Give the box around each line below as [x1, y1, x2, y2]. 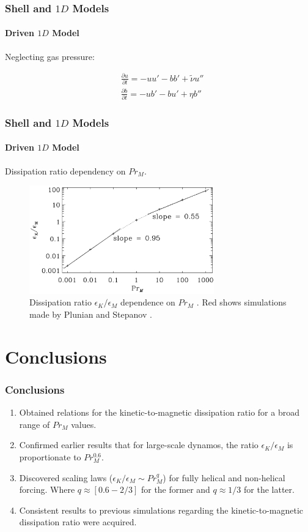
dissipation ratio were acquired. [19, 515, 137, 528]
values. [71, 418, 97, 430]
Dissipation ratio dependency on [5, 164, 126, 177]
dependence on [120, 296, 175, 309]
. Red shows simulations [196, 296, 287, 309]
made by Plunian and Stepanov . [29, 307, 152, 320]
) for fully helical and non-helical [163, 471, 285, 484]
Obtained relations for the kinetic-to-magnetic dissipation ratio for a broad [19, 406, 299, 419]
